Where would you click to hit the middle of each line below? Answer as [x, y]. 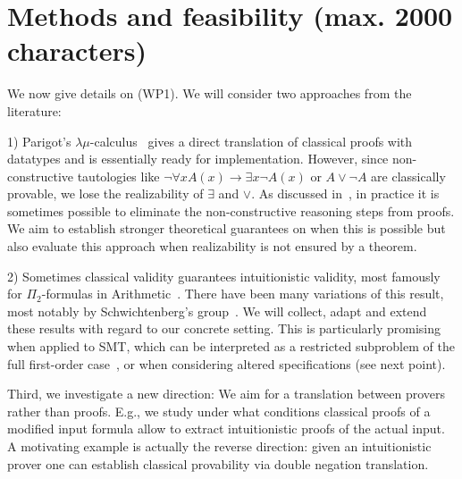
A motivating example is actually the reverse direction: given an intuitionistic [219, 446]
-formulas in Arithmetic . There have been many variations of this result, [243, 294]
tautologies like [118, 176]
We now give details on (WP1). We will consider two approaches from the [210, 93]
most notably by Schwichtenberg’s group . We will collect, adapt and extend [217, 311]
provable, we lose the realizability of [105, 193]
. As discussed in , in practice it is [345, 193]
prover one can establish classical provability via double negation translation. [218, 463]
